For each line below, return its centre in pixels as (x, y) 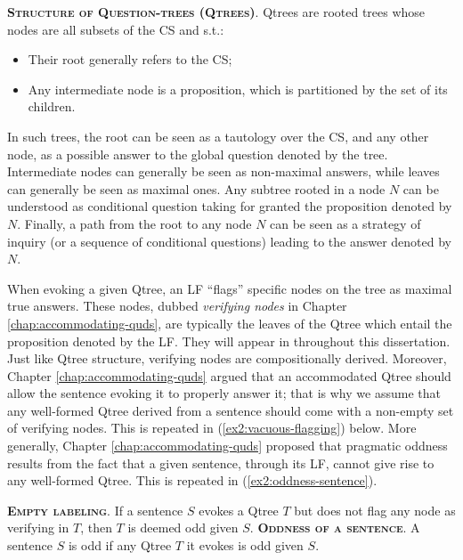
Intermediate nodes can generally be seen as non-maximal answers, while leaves (223, 171)
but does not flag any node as (375, 510)
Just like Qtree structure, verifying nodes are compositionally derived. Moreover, (227, 358)
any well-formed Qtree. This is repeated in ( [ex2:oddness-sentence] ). (192, 480)
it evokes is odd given (245, 545)
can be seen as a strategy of (345, 223)
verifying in (38, 528)
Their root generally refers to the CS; (130, 59)
